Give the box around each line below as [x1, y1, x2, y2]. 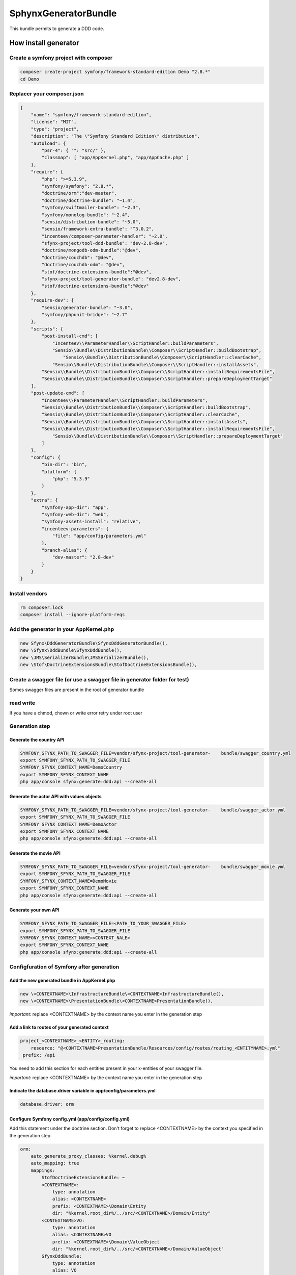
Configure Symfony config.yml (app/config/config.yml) [9, 1116, 130, 1122]
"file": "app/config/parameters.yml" [52, 533, 146, 539]
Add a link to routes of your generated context [9, 1024, 109, 1030]
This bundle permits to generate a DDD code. [9, 25, 104, 32]
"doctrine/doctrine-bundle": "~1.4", [41, 197, 136, 203]
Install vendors [9, 590, 47, 597]
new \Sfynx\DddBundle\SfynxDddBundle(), [20, 648, 122, 653]
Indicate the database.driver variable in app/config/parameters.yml [9, 1088, 156, 1094]
